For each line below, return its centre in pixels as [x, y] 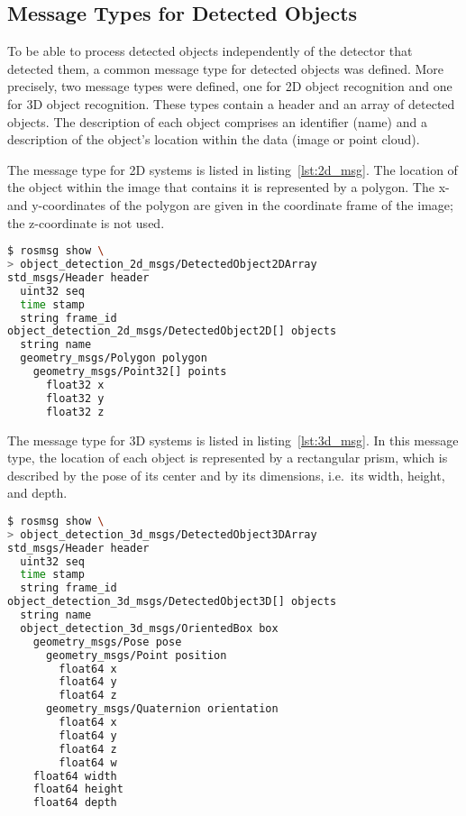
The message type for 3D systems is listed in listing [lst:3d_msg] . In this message [233, 440]
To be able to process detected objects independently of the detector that [210, 51]
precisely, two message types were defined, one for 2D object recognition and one [230, 86]
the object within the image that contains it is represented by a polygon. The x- [228, 187]
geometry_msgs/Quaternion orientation [162, 709]
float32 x [75, 385]
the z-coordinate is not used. [86, 222]
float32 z [75, 412]
